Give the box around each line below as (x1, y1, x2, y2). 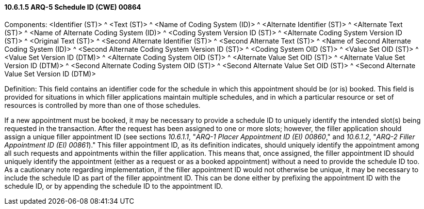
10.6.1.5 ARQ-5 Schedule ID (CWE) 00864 (4, 3, 141, 11)
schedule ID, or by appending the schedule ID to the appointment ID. (4, 181, 223, 190)
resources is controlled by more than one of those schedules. (4, 101, 201, 109)
